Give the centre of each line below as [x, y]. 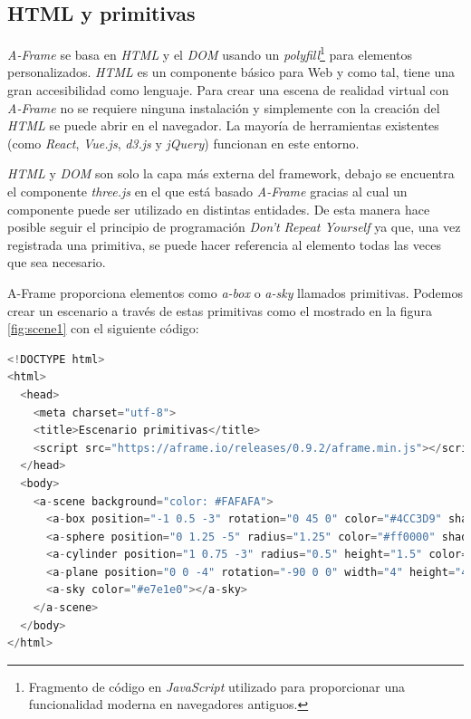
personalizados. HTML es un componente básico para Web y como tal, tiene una [231, 72]
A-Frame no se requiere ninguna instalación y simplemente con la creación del [224, 107]
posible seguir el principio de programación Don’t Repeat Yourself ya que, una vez [234, 227]
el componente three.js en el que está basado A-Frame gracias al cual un [207, 192]
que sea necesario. [57, 262]
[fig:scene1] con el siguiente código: [103, 328]
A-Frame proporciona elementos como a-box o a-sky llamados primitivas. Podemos [235, 292]
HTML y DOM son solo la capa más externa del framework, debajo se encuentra [231, 173]
